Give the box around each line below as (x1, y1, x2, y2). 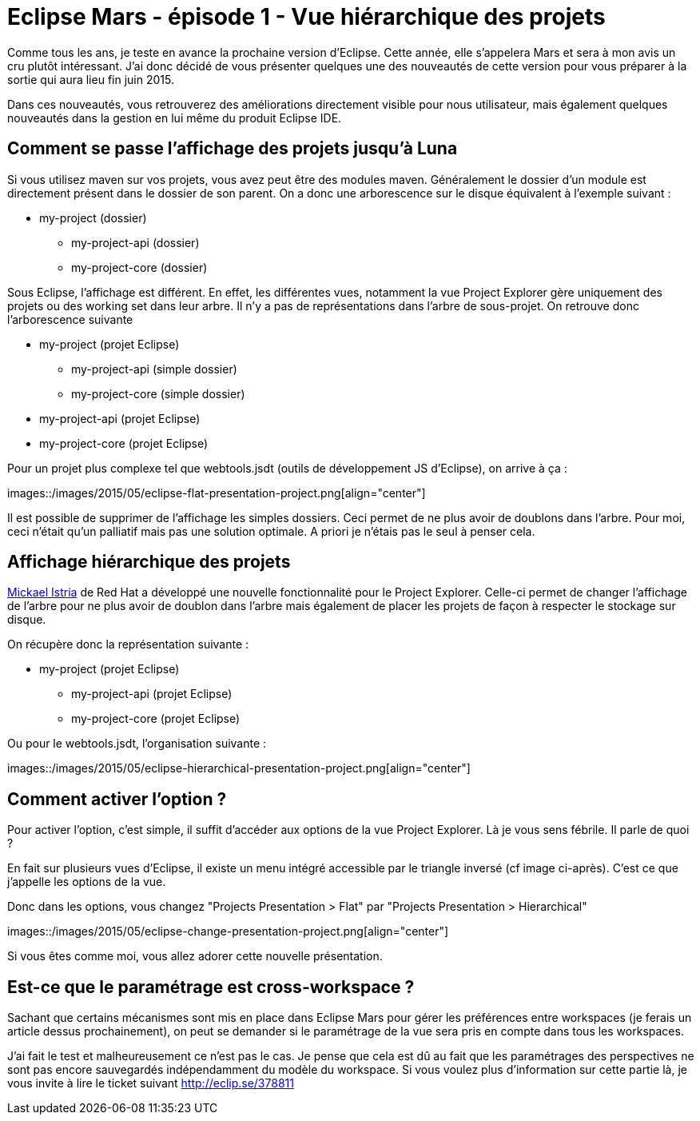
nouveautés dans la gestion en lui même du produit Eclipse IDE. (7, 110, 342, 125)
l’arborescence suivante (7, 312, 133, 326)
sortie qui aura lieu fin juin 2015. (7, 72, 174, 86)
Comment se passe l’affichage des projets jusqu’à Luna (7, 138, 458, 159)
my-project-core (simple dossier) (71, 386, 245, 401)
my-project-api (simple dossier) (71, 361, 237, 376)
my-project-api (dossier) (71, 235, 200, 249)
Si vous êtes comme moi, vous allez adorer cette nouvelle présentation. (7, 949, 383, 963)
